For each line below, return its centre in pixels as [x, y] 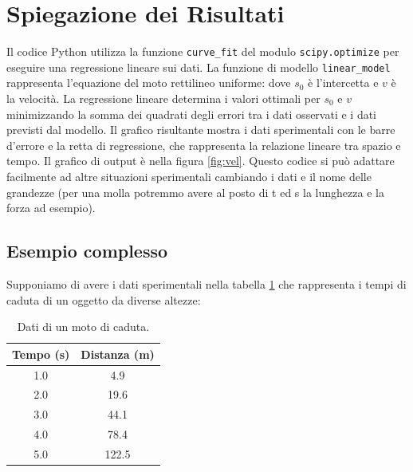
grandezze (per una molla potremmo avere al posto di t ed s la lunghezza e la [195, 192]
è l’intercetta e [343, 83]
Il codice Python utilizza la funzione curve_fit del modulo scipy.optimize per [203, 51]
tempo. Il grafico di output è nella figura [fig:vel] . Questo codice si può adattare [201, 161]
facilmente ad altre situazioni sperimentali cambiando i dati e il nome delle [189, 176]
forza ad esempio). [51, 208]
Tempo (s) [41, 354]
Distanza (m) [118, 354]
